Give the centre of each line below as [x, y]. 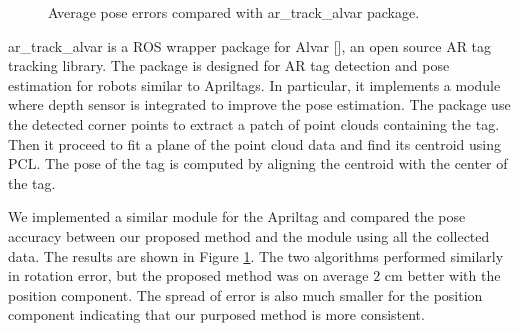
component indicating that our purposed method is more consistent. [216, 314]
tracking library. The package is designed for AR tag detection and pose [229, 65]
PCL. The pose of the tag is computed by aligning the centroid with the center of [258, 163]
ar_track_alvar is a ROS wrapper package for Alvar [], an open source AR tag [250, 45]
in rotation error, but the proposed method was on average [188, 275]
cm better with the [442, 275]
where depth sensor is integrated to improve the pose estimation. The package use [259, 104]
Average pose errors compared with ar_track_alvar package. [234, 12]
